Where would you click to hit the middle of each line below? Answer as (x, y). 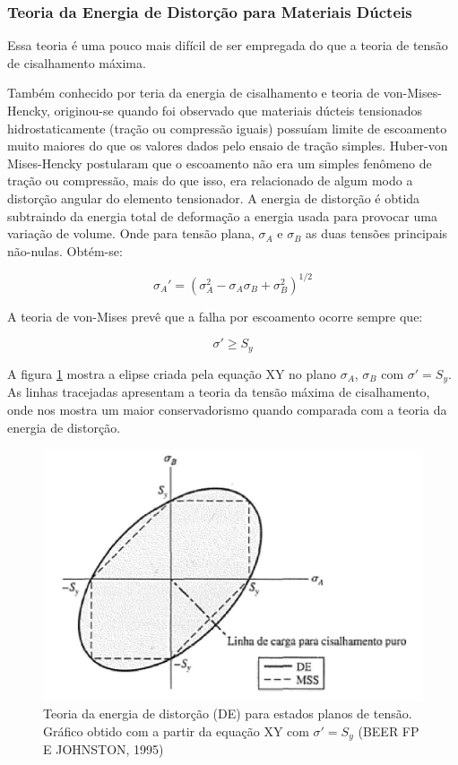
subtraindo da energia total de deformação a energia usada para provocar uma (222, 215)
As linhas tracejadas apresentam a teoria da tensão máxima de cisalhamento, (219, 392)
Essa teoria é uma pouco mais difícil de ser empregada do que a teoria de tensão (228, 45)
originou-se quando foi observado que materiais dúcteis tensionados (238, 110)
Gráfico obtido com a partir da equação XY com (176, 731)
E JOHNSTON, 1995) (104, 749)
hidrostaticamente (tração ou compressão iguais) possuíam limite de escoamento (227, 128)
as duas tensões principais (377, 233)
